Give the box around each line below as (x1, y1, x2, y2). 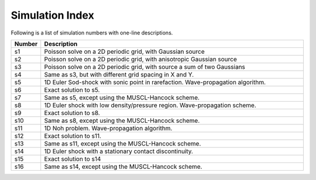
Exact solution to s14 (44, 155, 101, 163)
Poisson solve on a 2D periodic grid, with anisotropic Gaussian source (44, 55, 237, 63)
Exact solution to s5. (44, 85, 100, 94)
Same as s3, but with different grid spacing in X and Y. (44, 70, 194, 78)
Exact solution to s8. (44, 109, 101, 117)
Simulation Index (11, 9, 95, 22)
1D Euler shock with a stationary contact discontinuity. (44, 147, 193, 155)
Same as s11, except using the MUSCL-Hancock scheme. (44, 139, 201, 147)
